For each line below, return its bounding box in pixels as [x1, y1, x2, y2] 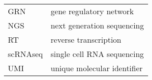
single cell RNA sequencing [51, 48, 144, 59]
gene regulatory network [51, 5, 134, 17]
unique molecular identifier [51, 62, 143, 74]
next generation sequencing [51, 20, 144, 31]
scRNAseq [8, 48, 43, 59]
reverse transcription [51, 34, 122, 45]
